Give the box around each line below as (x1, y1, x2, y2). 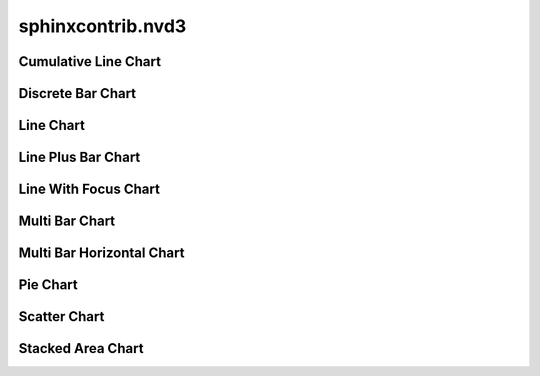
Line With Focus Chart (18, 181, 160, 198)
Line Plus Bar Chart (18, 149, 141, 166)
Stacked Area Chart (18, 340, 144, 357)
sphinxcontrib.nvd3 (18, 15, 187, 37)
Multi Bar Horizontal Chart (18, 245, 185, 262)
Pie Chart (18, 276, 79, 294)
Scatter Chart (18, 308, 105, 325)
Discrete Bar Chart (18, 85, 137, 102)
